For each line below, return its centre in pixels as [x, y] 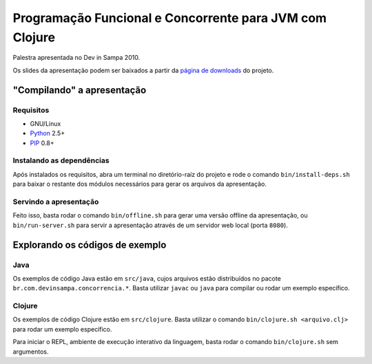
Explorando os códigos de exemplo [90, 245]
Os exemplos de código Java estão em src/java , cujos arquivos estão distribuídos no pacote [147, 278]
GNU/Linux [45, 123]
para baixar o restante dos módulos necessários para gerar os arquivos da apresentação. [139, 184]
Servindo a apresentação [56, 202]
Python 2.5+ [48, 133]
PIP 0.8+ [42, 143]
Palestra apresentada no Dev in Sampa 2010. [76, 58]
